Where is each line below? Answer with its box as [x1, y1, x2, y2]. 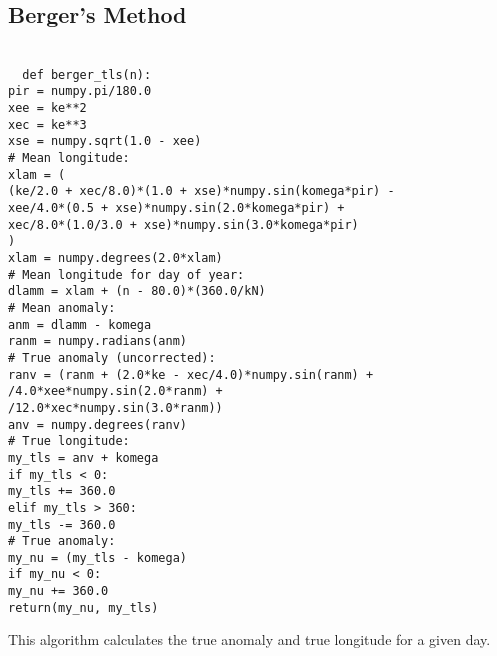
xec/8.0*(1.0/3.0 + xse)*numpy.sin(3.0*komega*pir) [8, 217, 359, 232]
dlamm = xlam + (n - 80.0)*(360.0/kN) [8, 284, 266, 299]
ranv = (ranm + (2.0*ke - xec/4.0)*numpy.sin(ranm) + [8, 367, 374, 382]
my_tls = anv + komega [8, 450, 159, 465]
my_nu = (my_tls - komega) [8, 550, 187, 565]
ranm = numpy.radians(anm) [8, 334, 187, 349]
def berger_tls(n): [22, 67, 152, 82]
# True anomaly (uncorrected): [8, 350, 216, 365]
